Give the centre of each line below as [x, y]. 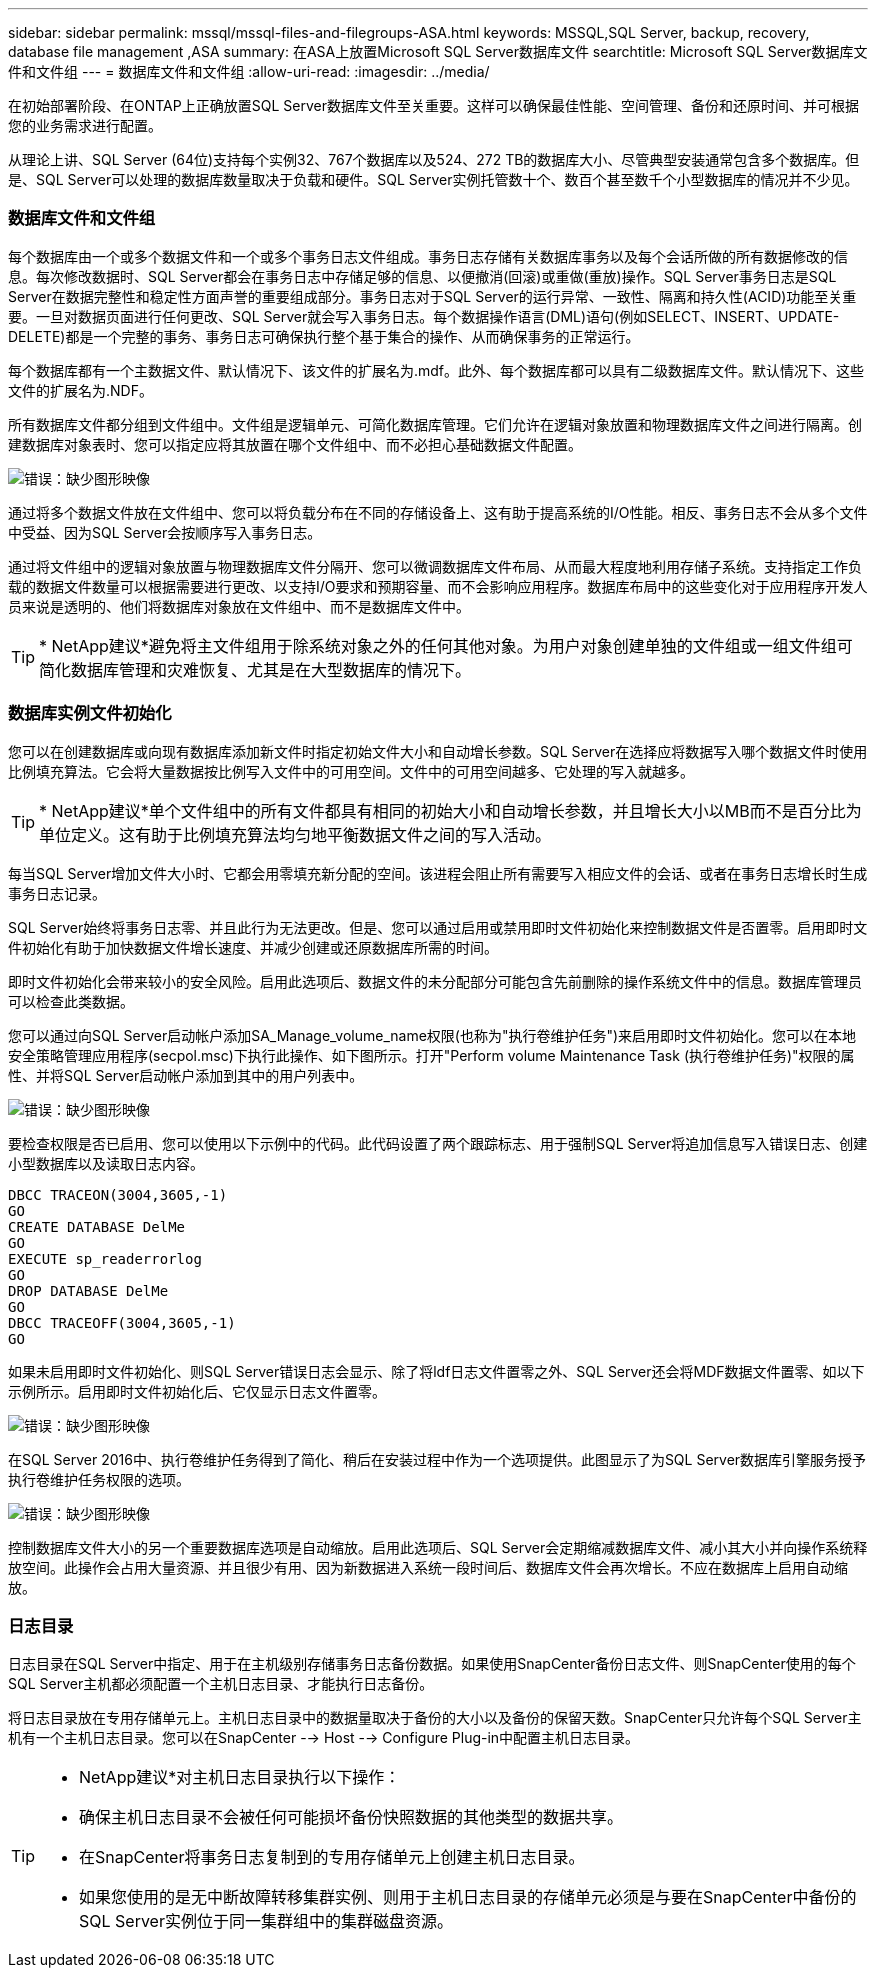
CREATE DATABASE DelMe [97, 1226]
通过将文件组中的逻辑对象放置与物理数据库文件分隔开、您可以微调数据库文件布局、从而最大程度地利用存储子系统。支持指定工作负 [435, 566]
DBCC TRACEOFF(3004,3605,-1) [122, 1322]
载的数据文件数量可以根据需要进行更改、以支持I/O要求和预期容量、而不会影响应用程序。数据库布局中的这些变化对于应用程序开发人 [438, 586]
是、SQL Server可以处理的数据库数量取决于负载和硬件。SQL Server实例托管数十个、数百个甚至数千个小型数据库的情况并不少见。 [433, 179]
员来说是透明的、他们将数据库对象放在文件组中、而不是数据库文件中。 [239, 606]
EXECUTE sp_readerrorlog [105, 1258]
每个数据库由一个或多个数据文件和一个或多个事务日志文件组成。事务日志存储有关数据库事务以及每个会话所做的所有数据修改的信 [428, 256]
